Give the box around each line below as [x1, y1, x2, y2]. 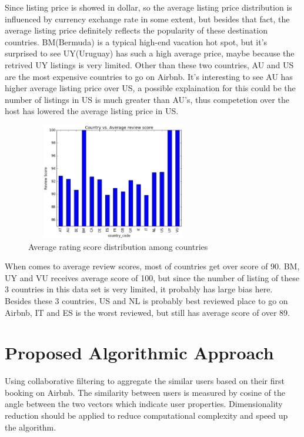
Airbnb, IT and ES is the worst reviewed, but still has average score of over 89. [5, 306, 290, 318]
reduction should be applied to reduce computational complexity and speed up [5, 409, 288, 421]
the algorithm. [5, 421, 56, 433]
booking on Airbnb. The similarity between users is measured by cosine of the [5, 386, 285, 398]
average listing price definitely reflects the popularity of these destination [5, 24, 268, 36]
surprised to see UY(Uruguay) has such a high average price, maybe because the [5, 47, 295, 59]
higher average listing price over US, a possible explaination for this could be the [5, 82, 296, 94]
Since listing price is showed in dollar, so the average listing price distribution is [5, 1, 292, 13]
